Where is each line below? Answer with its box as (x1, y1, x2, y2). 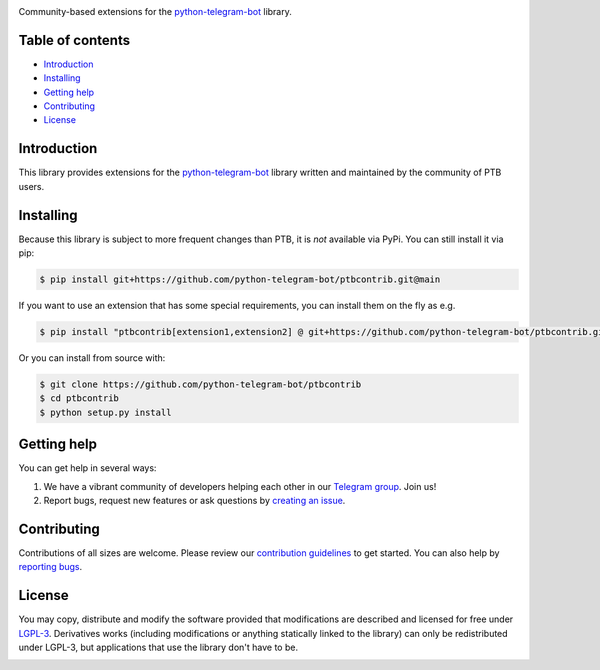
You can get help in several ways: (18, 462, 157, 474)
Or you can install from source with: (18, 352, 166, 364)
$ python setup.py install (39, 406, 172, 418)
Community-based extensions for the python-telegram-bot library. (18, 6, 292, 17)
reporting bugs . (18, 561, 83, 573)
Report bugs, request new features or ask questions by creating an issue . (43, 495, 346, 507)
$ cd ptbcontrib (39, 393, 120, 404)
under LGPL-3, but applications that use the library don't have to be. (18, 641, 299, 654)
